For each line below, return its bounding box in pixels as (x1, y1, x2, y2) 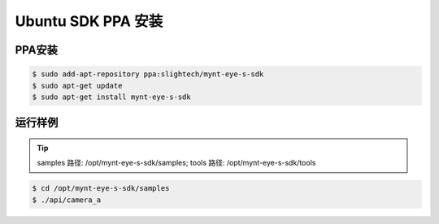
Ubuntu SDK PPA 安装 (15, 12, 163, 30)
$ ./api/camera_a (32, 195, 102, 205)
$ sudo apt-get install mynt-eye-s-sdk (32, 92, 191, 101)
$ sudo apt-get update (32, 81, 123, 90)
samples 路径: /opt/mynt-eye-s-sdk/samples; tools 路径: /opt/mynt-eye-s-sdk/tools (37, 158, 316, 168)
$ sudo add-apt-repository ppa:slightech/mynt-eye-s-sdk (32, 70, 264, 79)
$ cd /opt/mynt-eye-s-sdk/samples (32, 183, 170, 193)
